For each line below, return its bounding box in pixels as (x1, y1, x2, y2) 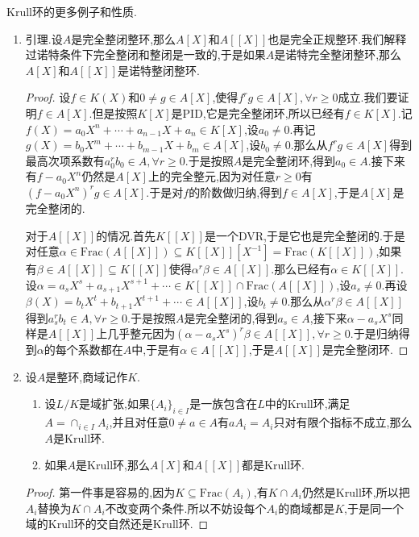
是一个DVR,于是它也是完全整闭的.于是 (204, 227, 405, 244)
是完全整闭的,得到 (184, 309, 278, 326)
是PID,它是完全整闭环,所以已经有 (171, 104, 345, 121)
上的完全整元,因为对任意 (147, 168, 276, 185)
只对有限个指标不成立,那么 (273, 414, 413, 431)
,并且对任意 (109, 414, 169, 431)
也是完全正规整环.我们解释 (268, 30, 407, 47)
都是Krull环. (242, 456, 305, 473)
